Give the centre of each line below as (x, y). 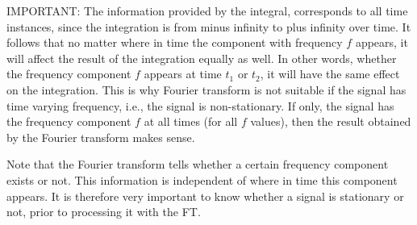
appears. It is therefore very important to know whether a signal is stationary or (205, 196)
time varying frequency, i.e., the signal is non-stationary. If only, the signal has (200, 105)
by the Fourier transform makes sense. (101, 137)
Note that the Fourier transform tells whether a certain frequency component (198, 164)
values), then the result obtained (331, 121)
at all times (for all (191, 121)
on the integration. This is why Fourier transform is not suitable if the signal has (206, 89)
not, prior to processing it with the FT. (104, 212)
